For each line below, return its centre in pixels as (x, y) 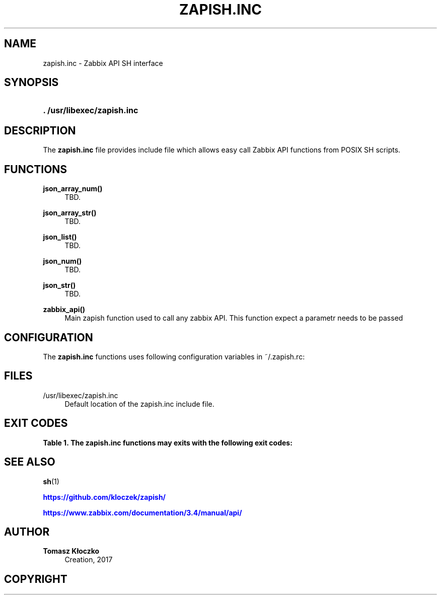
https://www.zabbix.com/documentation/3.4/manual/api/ (142, 512)
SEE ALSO (30, 462)
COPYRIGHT (36, 579)
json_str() (59, 285)
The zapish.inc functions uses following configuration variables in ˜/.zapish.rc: (174, 356)
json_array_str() (70, 213)
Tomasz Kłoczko (71, 551)
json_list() (60, 237)
